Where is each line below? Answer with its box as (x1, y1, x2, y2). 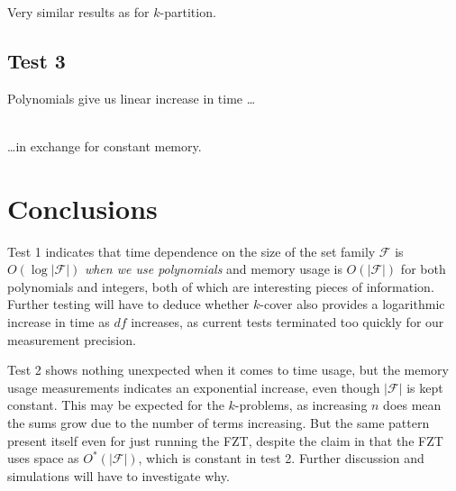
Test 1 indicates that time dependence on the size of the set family (7, 241, 376, 260)
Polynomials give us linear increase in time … (7, 88, 256, 107)
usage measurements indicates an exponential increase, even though (7, 377, 380, 396)
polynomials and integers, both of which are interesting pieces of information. (7, 277, 434, 296)
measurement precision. (7, 330, 136, 349)
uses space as (7, 449, 79, 468)
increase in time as (7, 313, 110, 332)
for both (400, 259, 446, 278)
